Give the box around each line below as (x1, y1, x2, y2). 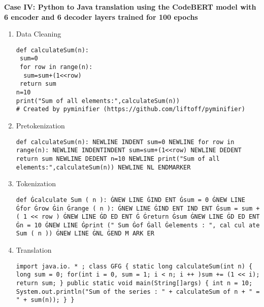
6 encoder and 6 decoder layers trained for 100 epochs (4, 11, 198, 22)
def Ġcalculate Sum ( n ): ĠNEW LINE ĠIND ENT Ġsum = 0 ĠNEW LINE (16, 196, 245, 203)
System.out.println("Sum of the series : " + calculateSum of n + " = (16, 288, 260, 295)
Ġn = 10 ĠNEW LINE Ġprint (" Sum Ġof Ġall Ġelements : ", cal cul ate (16, 221, 260, 229)
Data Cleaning (16, 28, 61, 39)
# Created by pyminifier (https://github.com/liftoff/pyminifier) (16, 106, 245, 113)
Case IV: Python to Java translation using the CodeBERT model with (4, 2, 256, 12)
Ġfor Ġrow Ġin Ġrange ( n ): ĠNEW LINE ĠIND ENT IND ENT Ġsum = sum (16, 204, 253, 212)
